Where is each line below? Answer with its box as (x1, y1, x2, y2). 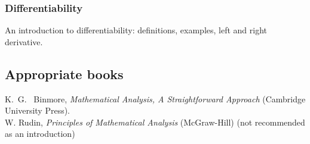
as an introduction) (5, 127, 75, 140)
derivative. (5, 35, 43, 48)
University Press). (5, 104, 70, 117)
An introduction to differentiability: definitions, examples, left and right (5, 24, 268, 36)
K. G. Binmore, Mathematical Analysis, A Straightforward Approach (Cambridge (5, 92, 306, 105)
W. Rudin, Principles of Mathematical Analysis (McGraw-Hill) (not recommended (5, 115, 305, 128)
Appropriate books (5, 64, 124, 83)
